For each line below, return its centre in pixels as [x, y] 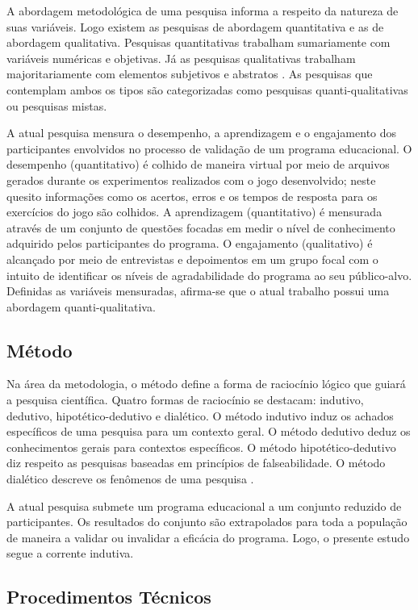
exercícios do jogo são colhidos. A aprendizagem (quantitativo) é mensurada [194, 212]
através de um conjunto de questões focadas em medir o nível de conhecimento [201, 227]
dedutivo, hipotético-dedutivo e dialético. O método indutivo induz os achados [200, 415]
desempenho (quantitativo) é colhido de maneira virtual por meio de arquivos [198, 164]
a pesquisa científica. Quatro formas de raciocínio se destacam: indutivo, [185, 400]
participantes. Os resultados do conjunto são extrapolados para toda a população [207, 522]
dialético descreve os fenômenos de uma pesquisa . [130, 479]
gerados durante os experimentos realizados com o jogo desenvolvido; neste [191, 180]
